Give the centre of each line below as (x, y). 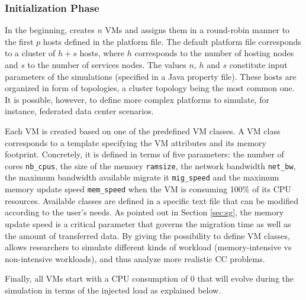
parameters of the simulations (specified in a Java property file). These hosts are (151, 76)
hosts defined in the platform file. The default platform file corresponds (172, 41)
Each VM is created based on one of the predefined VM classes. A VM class (143, 130)
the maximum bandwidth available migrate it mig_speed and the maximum (142, 177)
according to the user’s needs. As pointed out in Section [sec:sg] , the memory (144, 212)
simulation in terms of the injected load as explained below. (113, 290)
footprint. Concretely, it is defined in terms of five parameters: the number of (144, 154)
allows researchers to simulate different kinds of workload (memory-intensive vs (148, 247)
